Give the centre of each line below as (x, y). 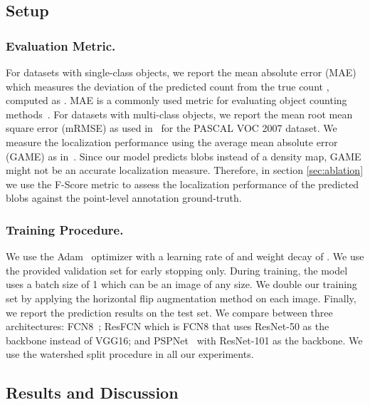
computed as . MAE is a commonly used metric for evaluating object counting (176, 100)
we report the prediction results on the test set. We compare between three (169, 312)
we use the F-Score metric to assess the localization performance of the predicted (183, 184)
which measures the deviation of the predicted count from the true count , (168, 86)
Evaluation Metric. (61, 45)
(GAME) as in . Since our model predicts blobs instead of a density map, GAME (184, 156)
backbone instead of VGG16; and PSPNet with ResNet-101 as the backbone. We (184, 340)
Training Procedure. (65, 229)
